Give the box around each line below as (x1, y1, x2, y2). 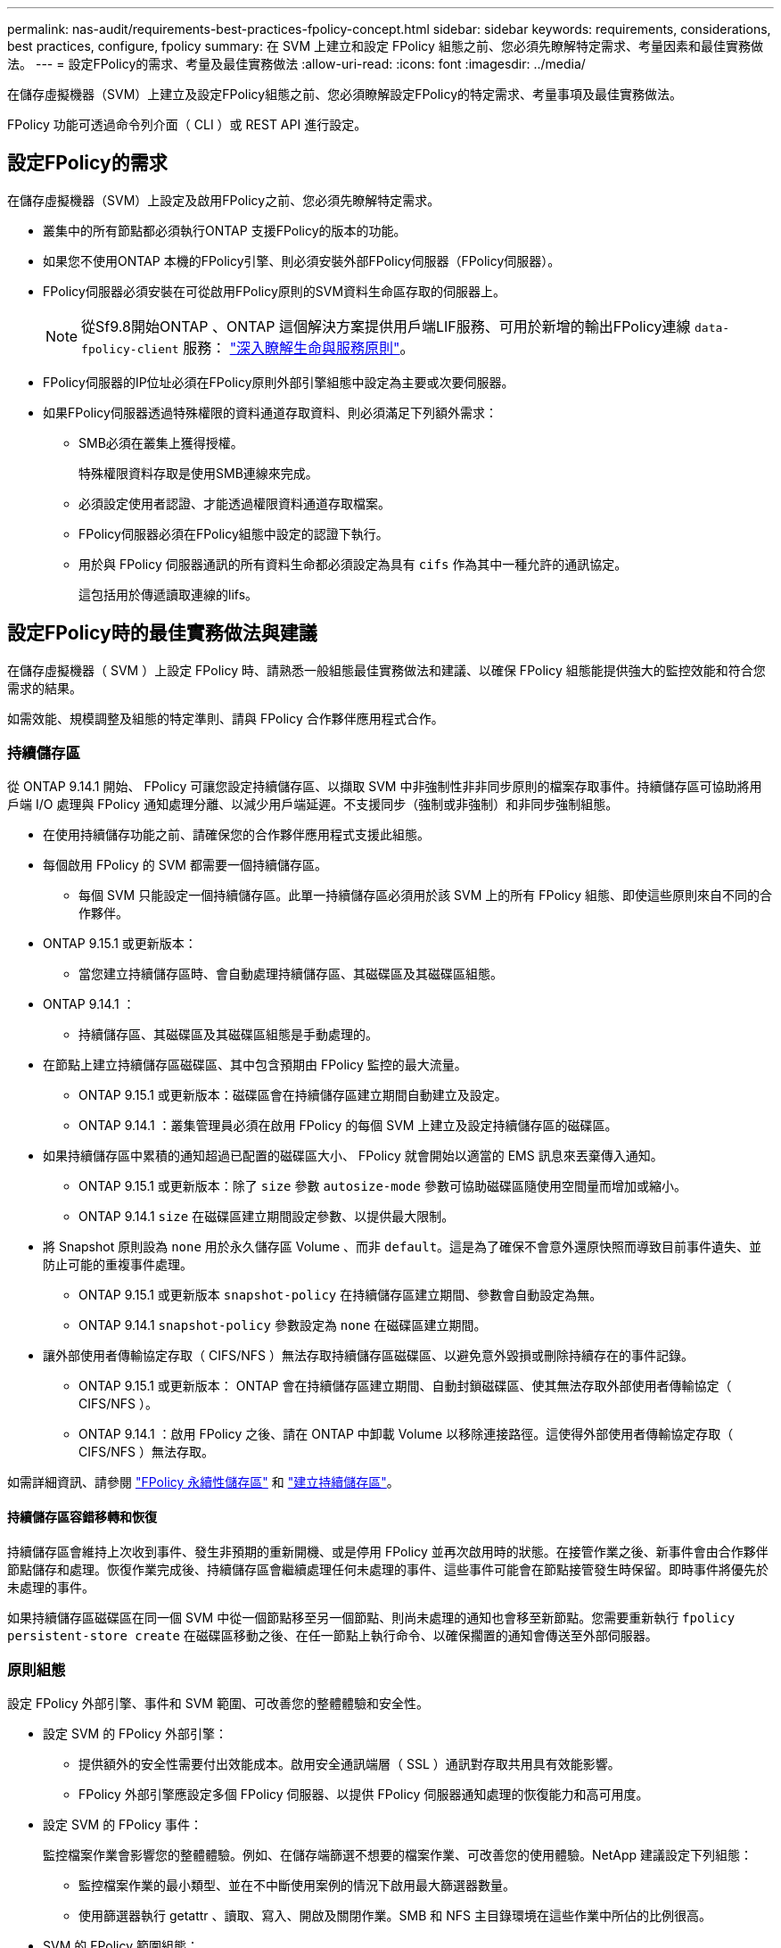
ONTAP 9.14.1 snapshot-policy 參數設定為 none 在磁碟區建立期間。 (78, 1317, 487, 1333)
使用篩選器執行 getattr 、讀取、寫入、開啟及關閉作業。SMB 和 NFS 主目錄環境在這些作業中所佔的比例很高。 (78, 1908, 711, 1924)
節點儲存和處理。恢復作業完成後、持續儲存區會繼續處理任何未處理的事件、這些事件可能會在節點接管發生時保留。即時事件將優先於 (7, 1561, 769, 1577)
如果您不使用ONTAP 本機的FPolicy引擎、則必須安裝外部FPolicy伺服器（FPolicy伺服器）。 (43, 252, 561, 268)
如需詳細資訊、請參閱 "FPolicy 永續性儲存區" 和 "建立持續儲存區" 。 (7, 1474, 399, 1490)
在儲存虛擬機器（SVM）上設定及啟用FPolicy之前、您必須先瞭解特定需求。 (7, 192, 440, 208)
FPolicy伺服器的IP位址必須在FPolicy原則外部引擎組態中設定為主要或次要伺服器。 (43, 374, 514, 390)
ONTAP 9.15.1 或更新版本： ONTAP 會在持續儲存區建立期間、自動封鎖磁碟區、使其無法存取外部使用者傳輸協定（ (78, 1378, 732, 1394)
